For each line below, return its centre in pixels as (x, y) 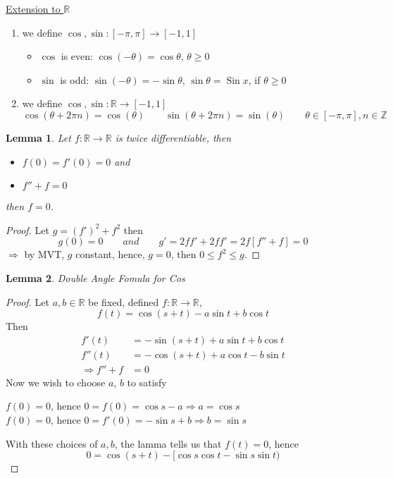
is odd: (75, 79)
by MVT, (44, 254)
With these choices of (52, 443)
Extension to (33, 8)
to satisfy (147, 382)
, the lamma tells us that (168, 443)
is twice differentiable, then (173, 137)
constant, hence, (110, 254)
